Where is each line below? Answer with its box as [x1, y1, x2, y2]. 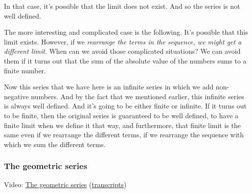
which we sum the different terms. [4, 139, 106, 149]
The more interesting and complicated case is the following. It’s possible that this [4, 27, 248, 37]
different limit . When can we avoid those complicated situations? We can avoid [4, 46, 241, 56]
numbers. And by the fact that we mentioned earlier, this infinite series [31, 91, 244, 101]
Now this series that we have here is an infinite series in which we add [4, 82, 214, 92]
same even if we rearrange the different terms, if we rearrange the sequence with [4, 129, 244, 140]
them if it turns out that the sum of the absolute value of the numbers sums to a [4, 55, 247, 65]
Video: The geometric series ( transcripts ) [4, 179, 127, 189]
